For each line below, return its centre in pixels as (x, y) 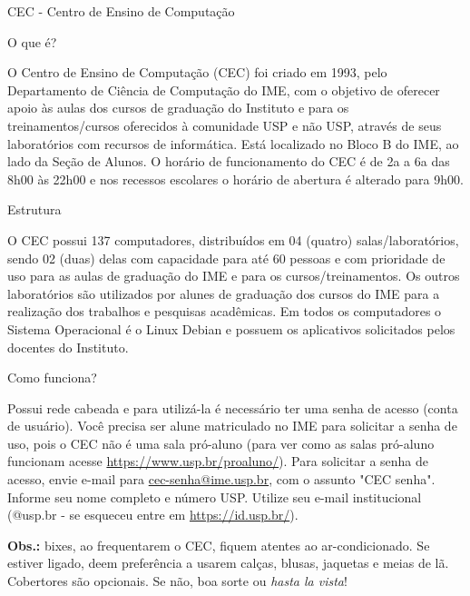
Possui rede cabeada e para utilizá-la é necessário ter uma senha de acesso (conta (233, 407)
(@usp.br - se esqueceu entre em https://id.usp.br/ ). (153, 515)
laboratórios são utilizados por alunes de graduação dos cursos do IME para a (224, 293)
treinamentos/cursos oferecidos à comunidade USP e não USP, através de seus (225, 125)
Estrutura (34, 209)
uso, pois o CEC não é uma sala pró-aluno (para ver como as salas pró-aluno (221, 443)
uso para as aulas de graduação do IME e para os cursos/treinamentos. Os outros (234, 276)
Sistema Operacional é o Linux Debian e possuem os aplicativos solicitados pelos (231, 328)
